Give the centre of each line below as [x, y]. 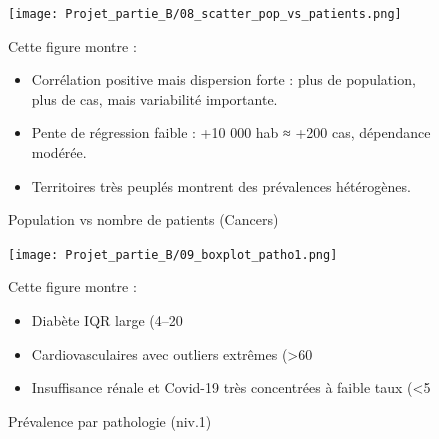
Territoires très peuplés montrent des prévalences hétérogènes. [221, 185]
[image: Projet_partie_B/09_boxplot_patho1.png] [173, 254]
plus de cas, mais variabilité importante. [154, 98]
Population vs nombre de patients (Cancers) [143, 219]
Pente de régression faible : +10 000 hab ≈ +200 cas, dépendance [231, 132]
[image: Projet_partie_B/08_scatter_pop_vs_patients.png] [205, 14]
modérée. [59, 152]
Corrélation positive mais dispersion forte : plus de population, [223, 79]
